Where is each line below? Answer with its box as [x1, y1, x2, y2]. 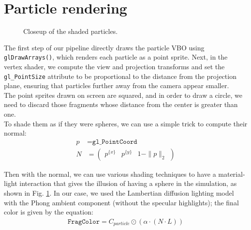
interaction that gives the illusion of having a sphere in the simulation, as [19, 178, 237, 188]
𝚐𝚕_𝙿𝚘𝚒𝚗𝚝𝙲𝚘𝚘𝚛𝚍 [92, 138, 137, 145]
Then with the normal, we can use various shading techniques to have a [4, 169, 216, 179]
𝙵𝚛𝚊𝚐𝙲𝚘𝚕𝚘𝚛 [67, 218, 100, 225]
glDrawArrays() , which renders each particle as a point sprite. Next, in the [4, 52, 228, 62]
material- [218, 169, 245, 179]
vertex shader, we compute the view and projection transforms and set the [4, 61, 225, 71]
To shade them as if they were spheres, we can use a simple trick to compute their [4, 118, 248, 128]
